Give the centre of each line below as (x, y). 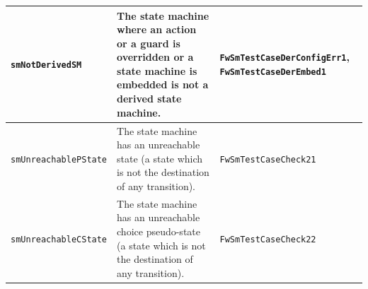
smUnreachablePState (59, 159)
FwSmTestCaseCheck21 (268, 159)
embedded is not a (163, 84)
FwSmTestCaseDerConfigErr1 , (284, 57)
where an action (157, 29)
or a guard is (149, 43)
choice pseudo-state (159, 231)
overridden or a (155, 57)
